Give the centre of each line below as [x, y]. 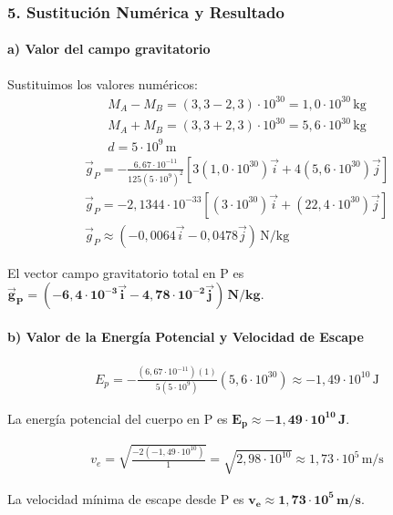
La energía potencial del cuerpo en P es [118, 418]
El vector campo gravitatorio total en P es [126, 272]
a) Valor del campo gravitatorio [109, 49]
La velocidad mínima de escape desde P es [126, 498]
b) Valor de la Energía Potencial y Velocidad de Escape [186, 336]
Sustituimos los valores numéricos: [103, 83]
